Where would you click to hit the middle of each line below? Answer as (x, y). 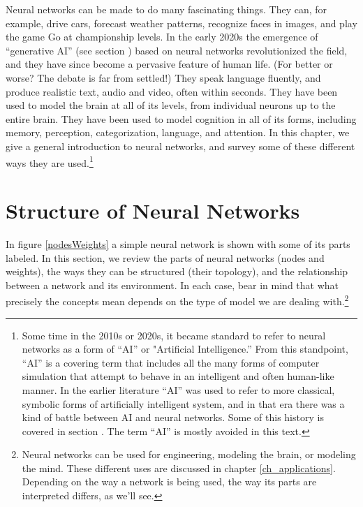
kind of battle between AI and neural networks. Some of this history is (173, 417)
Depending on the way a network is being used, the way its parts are (169, 482)
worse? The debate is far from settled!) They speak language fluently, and (163, 77)
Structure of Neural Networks (153, 210)
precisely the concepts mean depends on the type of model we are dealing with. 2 (177, 300)
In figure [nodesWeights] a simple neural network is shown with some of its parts (178, 243)
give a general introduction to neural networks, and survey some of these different (180, 146)
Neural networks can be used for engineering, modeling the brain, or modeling (189, 454)
